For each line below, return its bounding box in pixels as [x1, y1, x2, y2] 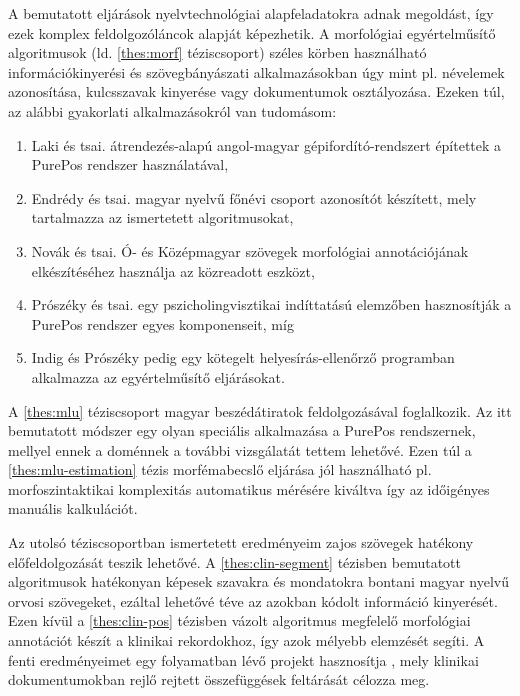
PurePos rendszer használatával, [31, 154, 229, 175]
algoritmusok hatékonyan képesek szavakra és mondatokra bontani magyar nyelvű [8, 571, 509, 592]
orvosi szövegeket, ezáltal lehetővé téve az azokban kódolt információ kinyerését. [8, 590, 498, 611]
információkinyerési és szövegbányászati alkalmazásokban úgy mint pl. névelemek [8, 61, 505, 82]
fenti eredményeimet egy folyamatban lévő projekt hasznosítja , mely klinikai [8, 649, 479, 670]
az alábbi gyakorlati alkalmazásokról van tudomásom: [8, 100, 337, 121]
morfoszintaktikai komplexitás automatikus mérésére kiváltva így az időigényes [8, 478, 490, 499]
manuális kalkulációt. [8, 498, 138, 519]
